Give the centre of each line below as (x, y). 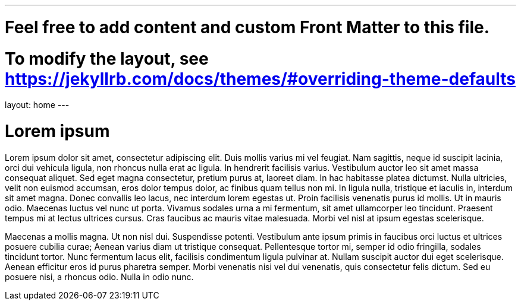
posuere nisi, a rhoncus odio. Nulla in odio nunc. (99, 277)
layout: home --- (37, 105)
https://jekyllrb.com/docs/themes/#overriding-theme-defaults (260, 79)
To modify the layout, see (107, 58)
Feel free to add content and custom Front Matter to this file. (247, 27)
